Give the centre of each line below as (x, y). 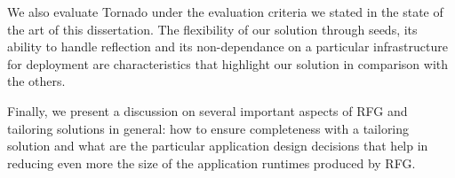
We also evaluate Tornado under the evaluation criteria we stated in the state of (225, 12)
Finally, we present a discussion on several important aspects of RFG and (208, 110)
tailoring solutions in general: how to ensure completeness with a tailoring (208, 128)
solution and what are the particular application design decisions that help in (218, 146)
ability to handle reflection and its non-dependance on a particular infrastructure (227, 46)
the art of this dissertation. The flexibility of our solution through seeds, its (212, 29)
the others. (36, 81)
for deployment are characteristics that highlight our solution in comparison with (228, 63)
